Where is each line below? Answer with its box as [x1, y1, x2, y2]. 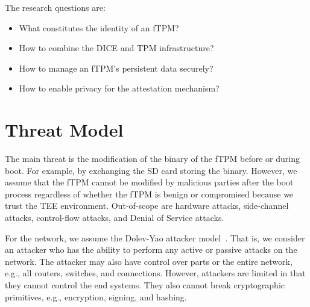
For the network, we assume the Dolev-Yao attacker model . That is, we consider [5, 231, 305, 244]
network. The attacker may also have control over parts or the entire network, [5, 255, 293, 267]
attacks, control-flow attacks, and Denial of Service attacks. [5, 211, 224, 224]
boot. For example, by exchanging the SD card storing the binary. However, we [5, 164, 297, 176]
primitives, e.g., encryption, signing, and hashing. [5, 290, 187, 303]
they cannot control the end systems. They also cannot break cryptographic [5, 279, 285, 291]
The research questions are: [5, 1, 106, 13]
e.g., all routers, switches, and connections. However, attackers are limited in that [5, 267, 306, 279]
